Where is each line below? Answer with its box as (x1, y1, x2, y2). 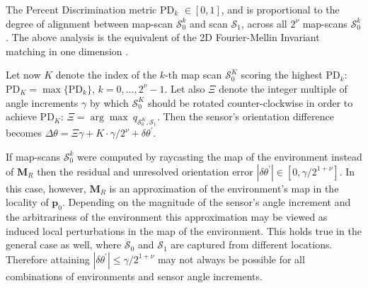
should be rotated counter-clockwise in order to (148, 95, 353, 110)
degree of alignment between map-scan (6, 16, 173, 30)
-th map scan (165, 67, 222, 82)
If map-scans (6, 149, 61, 163)
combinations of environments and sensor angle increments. (6, 268, 263, 283)
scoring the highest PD (241, 67, 340, 82)
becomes (6, 125, 42, 140)
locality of (6, 195, 49, 209)
